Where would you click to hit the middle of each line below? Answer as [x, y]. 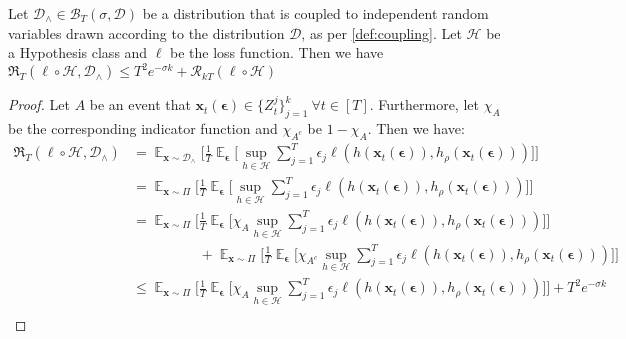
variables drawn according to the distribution [146, 32]
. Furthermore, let [424, 104]
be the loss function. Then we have [277, 52]
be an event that [140, 104]
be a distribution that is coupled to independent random [315, 13]
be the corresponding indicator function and [143, 128]
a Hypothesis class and [78, 52]
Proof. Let [39, 104]
